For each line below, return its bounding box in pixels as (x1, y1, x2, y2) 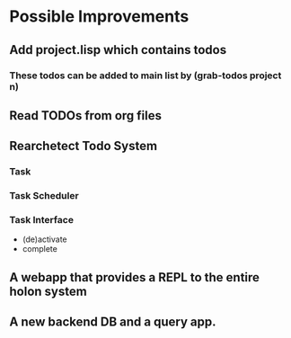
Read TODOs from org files (9, 108, 163, 123)
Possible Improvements (9, 6, 190, 27)
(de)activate (22, 234, 67, 245)
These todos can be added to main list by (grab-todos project (9, 69, 282, 82)
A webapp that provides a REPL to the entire (9, 270, 260, 285)
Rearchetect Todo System (9, 138, 158, 154)
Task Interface (9, 214, 75, 227)
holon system (9, 283, 87, 298)
